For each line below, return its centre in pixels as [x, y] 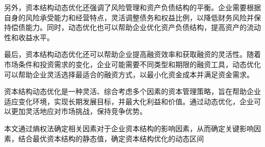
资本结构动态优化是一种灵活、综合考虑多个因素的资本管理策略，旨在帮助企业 [132, 91]
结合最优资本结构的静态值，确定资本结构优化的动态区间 [111, 138]
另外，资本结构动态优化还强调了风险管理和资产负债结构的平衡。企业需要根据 [132, 7]
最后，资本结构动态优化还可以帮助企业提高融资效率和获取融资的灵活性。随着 [132, 54]
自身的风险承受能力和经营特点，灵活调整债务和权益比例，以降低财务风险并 [129, 17]
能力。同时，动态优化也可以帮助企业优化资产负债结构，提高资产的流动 [143, 27]
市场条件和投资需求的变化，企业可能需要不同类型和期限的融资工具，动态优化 [132, 64]
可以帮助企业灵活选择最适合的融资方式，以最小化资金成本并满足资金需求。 [129, 74]
